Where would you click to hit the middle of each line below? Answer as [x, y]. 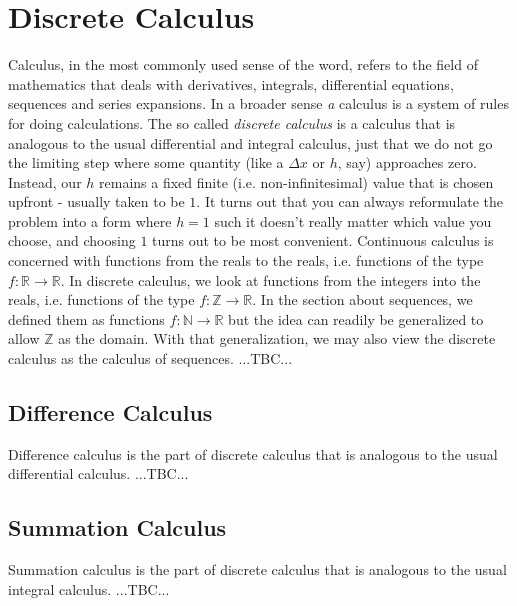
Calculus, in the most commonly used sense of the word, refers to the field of [243, 64]
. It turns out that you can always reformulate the [350, 201]
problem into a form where [90, 220]
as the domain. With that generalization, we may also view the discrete [277, 338]
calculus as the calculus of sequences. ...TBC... [150, 358]
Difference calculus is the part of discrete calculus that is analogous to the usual [253, 453]
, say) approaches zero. [407, 162]
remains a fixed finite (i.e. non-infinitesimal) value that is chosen [296, 181]
